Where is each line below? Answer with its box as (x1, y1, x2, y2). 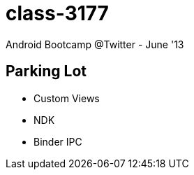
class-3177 (6, 1, 109, 25)
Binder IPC (33, 135, 82, 148)
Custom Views (33, 92, 100, 104)
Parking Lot (6, 62, 87, 80)
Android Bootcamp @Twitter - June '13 (6, 38, 184, 50)
